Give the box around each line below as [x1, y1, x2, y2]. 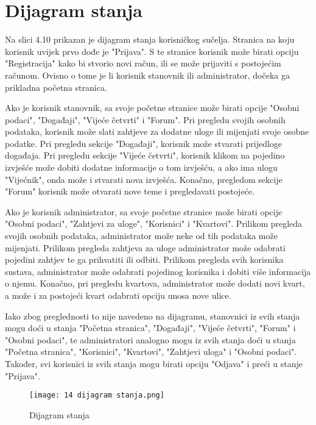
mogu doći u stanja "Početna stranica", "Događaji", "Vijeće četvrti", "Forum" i [5, 321, 296, 334]
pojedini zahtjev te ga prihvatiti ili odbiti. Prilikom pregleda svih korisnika [5, 253, 284, 266]
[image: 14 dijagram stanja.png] [29, 391, 164, 400]
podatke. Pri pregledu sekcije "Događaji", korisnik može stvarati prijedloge [5, 137, 283, 149]
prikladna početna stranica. [5, 80, 107, 93]
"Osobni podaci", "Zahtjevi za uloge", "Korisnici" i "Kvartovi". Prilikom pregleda [5, 217, 303, 230]
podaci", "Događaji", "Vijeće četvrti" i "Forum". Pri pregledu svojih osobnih [5, 113, 286, 126]
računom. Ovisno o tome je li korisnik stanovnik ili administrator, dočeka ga [5, 68, 290, 81]
